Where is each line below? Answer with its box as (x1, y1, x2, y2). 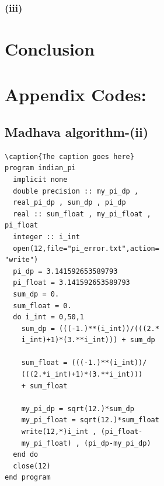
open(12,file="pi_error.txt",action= (13, 244, 159, 253)
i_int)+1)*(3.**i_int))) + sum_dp (21, 336, 155, 344)
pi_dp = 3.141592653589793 (13, 267, 118, 275)
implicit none (13, 175, 68, 184)
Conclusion (5, 37, 95, 61)
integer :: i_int (13, 232, 80, 241)
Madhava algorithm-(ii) (5, 122, 149, 140)
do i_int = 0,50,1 (13, 313, 85, 322)
